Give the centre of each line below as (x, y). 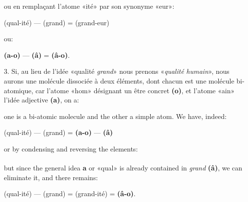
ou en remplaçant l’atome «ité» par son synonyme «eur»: (89, 6)
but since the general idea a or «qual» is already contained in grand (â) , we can (123, 168)
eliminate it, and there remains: (51, 177)
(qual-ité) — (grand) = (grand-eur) (57, 22)
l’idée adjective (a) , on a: (42, 100)
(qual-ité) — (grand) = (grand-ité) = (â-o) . (70, 194)
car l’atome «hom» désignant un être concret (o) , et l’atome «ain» (135, 90)
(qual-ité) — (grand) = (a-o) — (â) (59, 132)
